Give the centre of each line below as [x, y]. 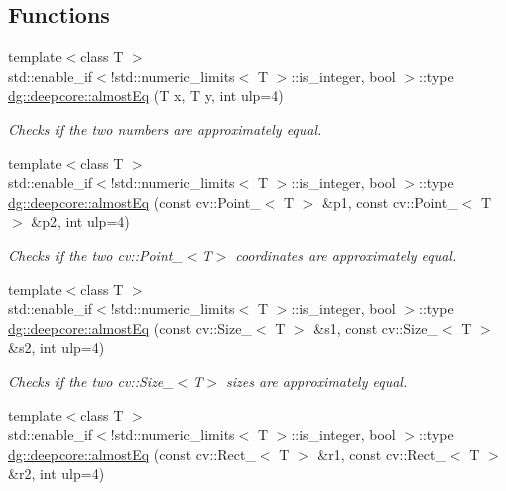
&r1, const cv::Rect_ [381, 453]
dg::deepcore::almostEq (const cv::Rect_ [132, 453]
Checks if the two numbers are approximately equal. [165, 128]
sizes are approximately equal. [317, 380]
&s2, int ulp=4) [56, 347]
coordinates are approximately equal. [346, 254]
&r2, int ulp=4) [56, 473]
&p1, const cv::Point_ [390, 201]
